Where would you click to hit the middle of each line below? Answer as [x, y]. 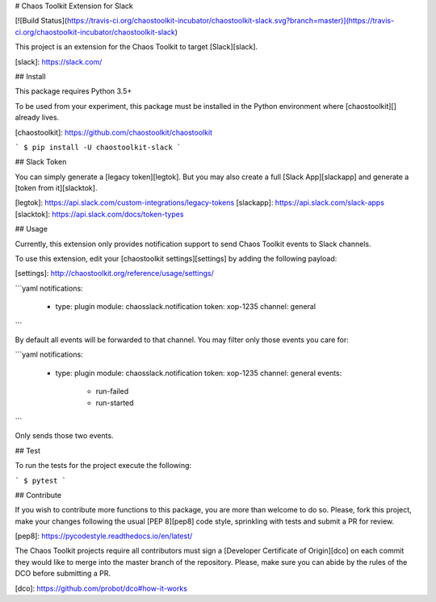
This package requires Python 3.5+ [73, 91]
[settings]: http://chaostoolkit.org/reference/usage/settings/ [114, 274]
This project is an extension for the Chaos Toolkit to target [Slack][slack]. [136, 47]
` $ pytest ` [41, 481]
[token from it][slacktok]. [56, 188]
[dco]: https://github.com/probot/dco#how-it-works [101, 588]
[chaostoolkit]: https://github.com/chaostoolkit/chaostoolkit [114, 132]
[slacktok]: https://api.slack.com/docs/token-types [99, 214]
